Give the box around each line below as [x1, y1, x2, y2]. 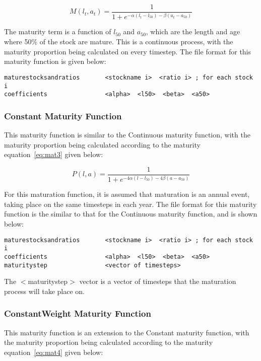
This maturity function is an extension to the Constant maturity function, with [4, 327, 249, 337]
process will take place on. [4, 285, 85, 296]
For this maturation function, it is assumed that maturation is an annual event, [4, 189, 250, 199]
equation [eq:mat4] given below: [4, 346, 103, 357]
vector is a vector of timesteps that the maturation [79, 276, 236, 286]
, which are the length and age [146, 26, 240, 37]
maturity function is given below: [4, 56, 106, 66]
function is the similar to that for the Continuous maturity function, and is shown [4, 208, 257, 219]
